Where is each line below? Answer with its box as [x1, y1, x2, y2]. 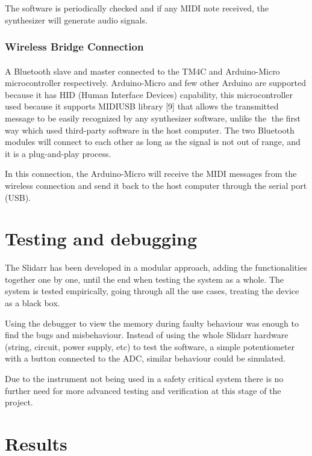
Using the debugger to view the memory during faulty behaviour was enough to [5, 316, 299, 329]
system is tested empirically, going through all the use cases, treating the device [5, 285, 299, 297]
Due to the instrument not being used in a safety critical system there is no [5, 372, 284, 385]
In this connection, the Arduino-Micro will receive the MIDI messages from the [5, 167, 297, 180]
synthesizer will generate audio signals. [5, 13, 148, 26]
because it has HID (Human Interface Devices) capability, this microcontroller [5, 88, 293, 100]
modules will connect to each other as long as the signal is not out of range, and [5, 135, 301, 148]
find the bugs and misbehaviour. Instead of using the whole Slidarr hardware [5, 328, 289, 341]
